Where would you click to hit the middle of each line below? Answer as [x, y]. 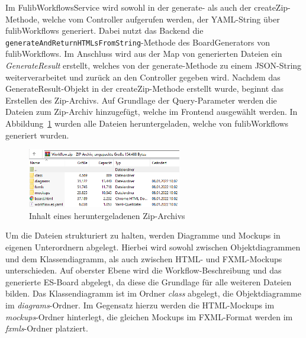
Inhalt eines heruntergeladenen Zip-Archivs [107, 215]
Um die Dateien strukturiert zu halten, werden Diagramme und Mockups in [143, 235]
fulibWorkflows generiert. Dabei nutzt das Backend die [104, 30]
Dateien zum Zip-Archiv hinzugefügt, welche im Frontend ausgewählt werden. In [152, 112]
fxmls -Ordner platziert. [47, 328]
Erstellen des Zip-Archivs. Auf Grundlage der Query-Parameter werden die [141, 100]
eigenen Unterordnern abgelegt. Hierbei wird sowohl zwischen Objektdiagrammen [153, 247]
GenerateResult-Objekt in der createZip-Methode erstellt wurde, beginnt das [145, 88]
